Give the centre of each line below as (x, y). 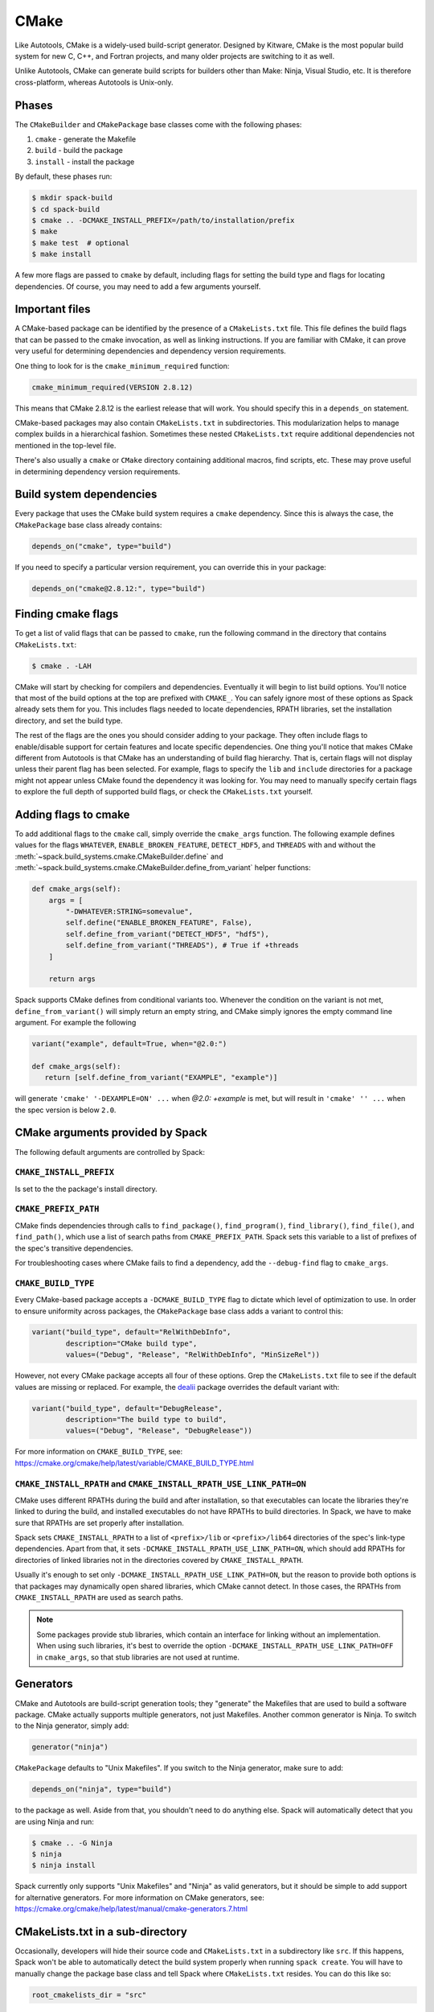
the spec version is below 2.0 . (66, 1110)
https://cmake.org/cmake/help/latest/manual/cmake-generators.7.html (131, 1909)
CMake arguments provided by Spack (111, 1133)
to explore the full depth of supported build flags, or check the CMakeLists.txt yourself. (164, 792)
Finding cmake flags (67, 614)
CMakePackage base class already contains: (88, 525)
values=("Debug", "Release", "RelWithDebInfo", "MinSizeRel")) (193, 1355)
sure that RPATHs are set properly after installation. (100, 1523)
